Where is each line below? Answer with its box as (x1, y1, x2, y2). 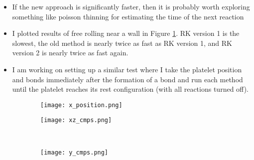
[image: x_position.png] (40, 101, 123, 109)
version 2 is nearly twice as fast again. (12, 47, 128, 58)
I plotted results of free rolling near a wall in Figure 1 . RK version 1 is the (12, 28, 240, 38)
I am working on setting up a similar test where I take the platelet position (12, 64, 242, 74)
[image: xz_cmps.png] (40, 117, 112, 124)
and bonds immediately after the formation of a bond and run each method (12, 74, 243, 84)
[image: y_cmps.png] (40, 149, 109, 156)
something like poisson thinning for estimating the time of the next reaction (12, 11, 244, 21)
